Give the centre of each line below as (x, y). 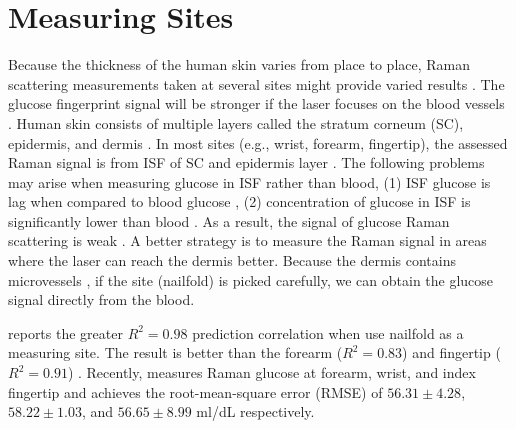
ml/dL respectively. (255, 411)
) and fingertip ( (451, 352)
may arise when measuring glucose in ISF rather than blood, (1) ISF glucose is (249, 181)
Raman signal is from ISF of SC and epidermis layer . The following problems (246, 162)
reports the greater (65, 332)
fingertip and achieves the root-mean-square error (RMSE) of (195, 391)
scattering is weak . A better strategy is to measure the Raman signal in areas (247, 240)
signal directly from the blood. (101, 299)
